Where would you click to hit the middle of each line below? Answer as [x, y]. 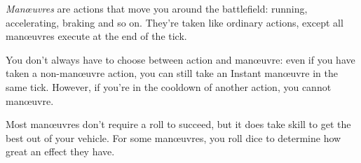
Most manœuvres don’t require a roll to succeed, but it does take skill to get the [178, 124]
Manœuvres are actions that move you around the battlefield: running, [157, 8]
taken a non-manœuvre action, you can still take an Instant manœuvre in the [172, 73]
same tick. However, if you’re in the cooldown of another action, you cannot [169, 86]
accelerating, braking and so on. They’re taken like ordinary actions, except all [175, 22]
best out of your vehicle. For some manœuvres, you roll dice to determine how [173, 137]
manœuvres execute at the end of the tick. [96, 36]
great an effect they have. [60, 151]
